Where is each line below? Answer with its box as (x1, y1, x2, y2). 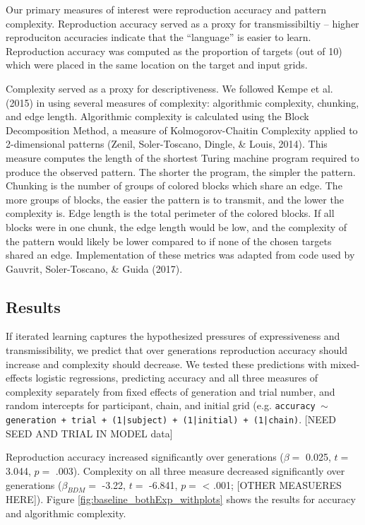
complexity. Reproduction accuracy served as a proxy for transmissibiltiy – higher (6, 16, 359, 30)
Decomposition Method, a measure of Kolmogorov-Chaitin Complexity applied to (6, 122, 358, 137)
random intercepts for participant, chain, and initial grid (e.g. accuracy (6, 398, 316, 413)
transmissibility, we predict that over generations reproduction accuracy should (6, 343, 348, 358)
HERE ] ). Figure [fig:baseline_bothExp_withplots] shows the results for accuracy (6, 492, 356, 507)
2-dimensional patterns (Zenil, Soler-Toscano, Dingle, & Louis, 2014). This (6, 136, 328, 151)
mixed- (330, 356, 360, 371)
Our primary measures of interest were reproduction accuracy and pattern (6, 2, 327, 16)
